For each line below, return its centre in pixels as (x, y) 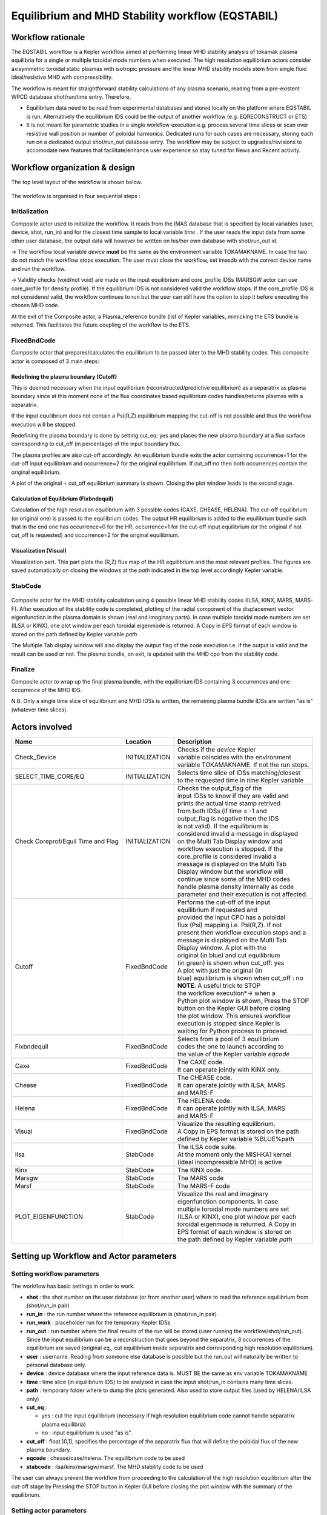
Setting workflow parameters (55, 1274)
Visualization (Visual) (39, 551)
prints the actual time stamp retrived (229, 803)
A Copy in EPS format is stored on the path (238, 1131)
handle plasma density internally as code (236, 887)
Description (194, 741)
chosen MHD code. (35, 305)
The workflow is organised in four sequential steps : (76, 196)
